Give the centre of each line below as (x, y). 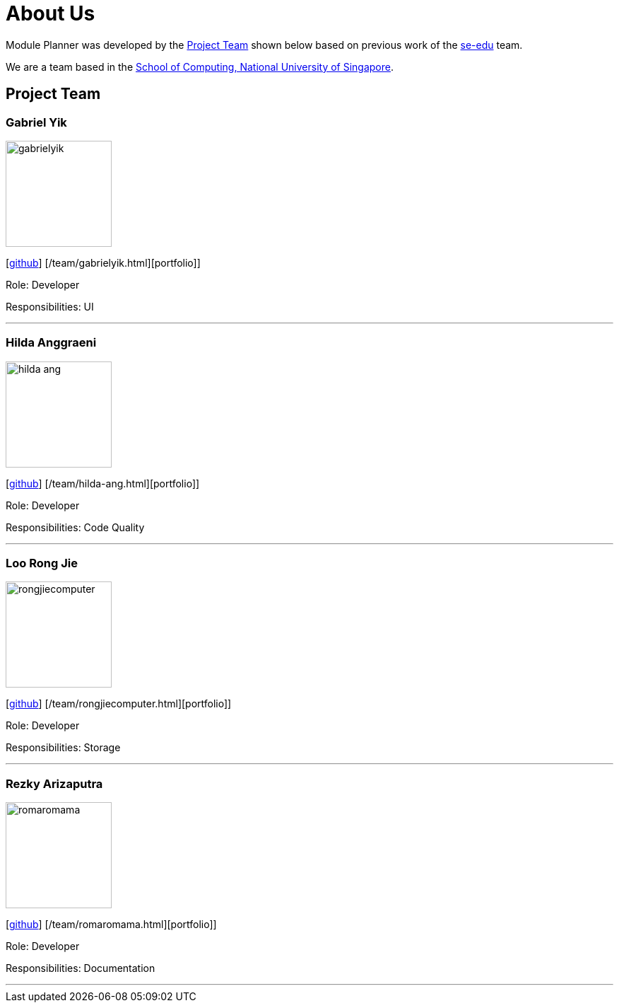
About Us (51, 13)
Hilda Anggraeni (51, 343)
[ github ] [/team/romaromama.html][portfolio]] (111, 925)
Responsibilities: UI (50, 306)
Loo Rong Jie (42, 563)
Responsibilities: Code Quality (75, 527)
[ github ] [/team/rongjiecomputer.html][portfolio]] (119, 704)
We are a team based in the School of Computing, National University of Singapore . (200, 66)
